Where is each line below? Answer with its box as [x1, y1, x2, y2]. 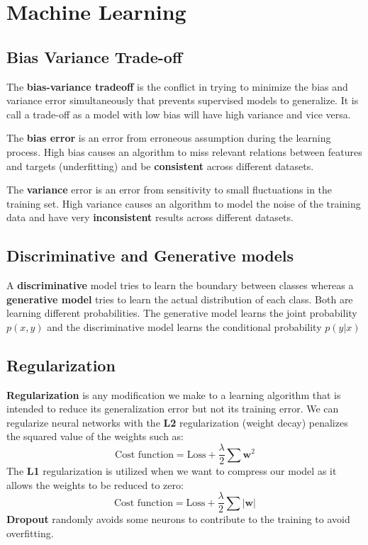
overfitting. [6, 525, 54, 540]
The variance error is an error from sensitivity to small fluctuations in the [6, 182, 333, 197]
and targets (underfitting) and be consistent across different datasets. [6, 158, 314, 173]
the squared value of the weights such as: [6, 429, 184, 444]
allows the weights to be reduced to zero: [6, 477, 184, 492]
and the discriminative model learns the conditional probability [47, 319, 322, 334]
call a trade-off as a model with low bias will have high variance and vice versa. [6, 106, 351, 121]
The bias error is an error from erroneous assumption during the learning [6, 130, 331, 145]
